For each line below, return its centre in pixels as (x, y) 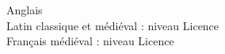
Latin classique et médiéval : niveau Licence (113, 25)
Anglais (25, 10)
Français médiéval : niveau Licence (90, 41)
